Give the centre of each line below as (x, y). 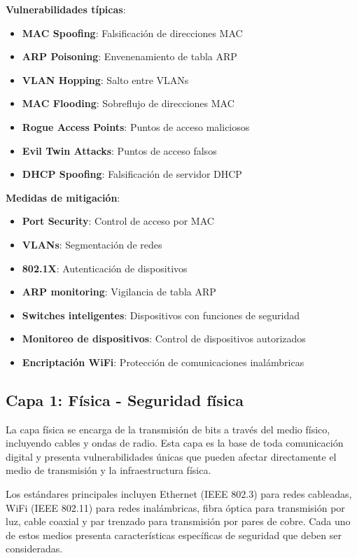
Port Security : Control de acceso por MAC (118, 221)
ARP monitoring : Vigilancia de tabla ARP (119, 292)
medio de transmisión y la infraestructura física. (108, 470)
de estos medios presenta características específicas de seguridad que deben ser (174, 535)
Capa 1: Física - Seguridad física (125, 399)
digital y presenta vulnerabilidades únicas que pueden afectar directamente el (171, 456)
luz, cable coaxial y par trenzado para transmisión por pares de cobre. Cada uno (178, 521)
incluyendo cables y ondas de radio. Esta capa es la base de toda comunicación (175, 443)
